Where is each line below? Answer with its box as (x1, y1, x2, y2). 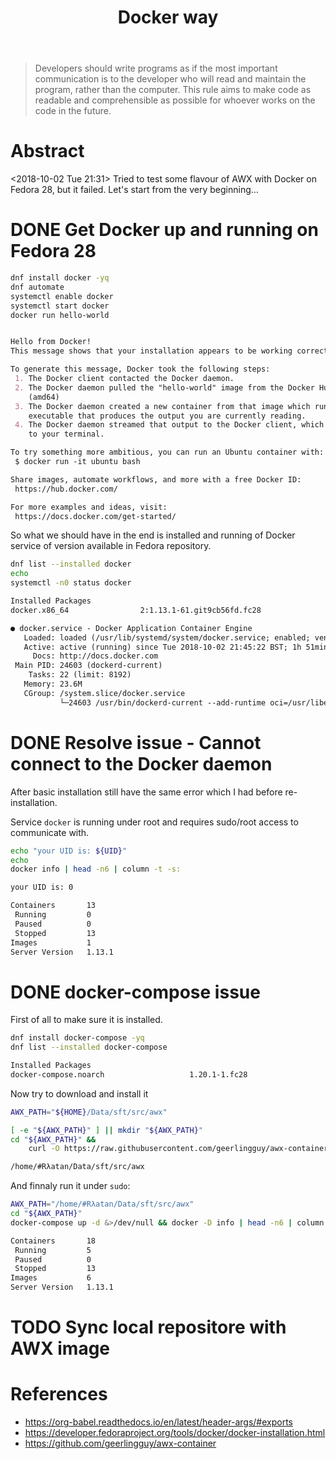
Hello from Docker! (10, 337, 92, 347)
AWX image (10, 1337, 111, 1360)
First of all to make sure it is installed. (10, 1014, 163, 1026)
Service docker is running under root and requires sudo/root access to (10, 816, 299, 828)
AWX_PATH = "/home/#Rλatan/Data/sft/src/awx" (10, 1199, 195, 1210)
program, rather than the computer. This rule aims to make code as (34, 84, 312, 96)
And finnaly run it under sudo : (10, 1180, 131, 1192)
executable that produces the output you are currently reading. (28, 411, 307, 421)
